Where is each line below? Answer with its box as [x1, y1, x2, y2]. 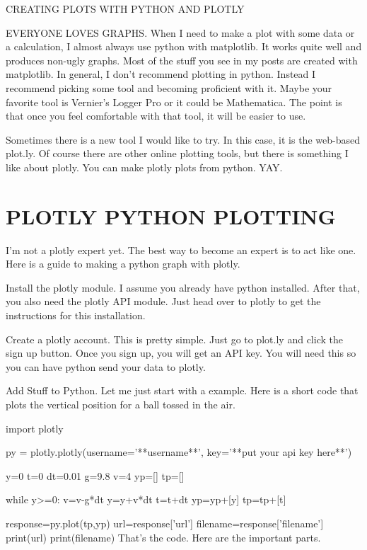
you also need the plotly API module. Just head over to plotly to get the [6, 294, 321, 309]
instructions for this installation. [6, 308, 146, 323]
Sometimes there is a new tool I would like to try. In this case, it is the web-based [6, 132, 360, 147]
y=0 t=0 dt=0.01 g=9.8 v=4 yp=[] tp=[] [6, 468, 185, 483]
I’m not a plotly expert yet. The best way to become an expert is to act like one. [6, 242, 356, 257]
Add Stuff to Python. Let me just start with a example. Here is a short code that [6, 383, 359, 398]
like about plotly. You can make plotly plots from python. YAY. [6, 159, 283, 174]
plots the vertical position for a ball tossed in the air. [6, 397, 235, 411]
